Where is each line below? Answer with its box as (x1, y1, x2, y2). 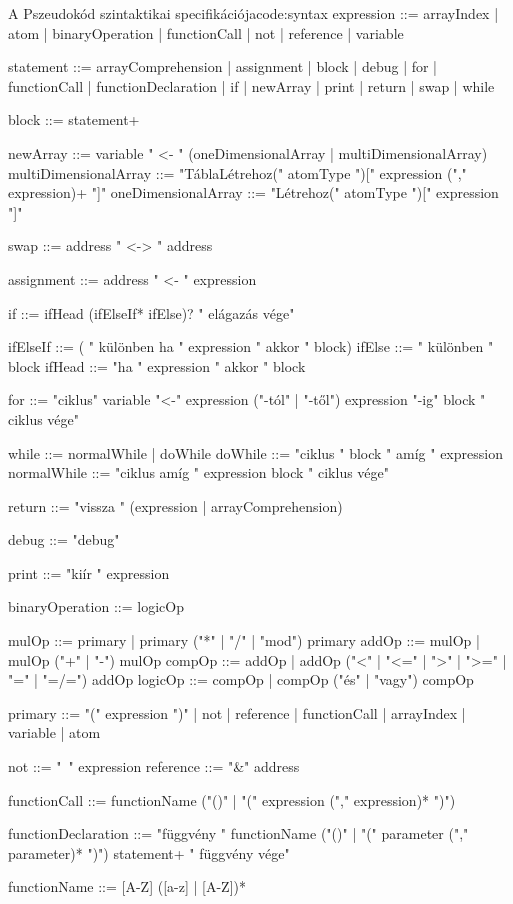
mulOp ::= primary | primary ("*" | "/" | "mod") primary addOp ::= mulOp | (8, 630, 480, 651)
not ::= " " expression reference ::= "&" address (8, 756, 300, 777)
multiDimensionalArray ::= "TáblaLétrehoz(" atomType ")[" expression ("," (8, 162, 467, 183)
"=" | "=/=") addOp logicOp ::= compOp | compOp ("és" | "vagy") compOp (8, 669, 474, 690)
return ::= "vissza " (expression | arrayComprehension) (8, 495, 343, 516)
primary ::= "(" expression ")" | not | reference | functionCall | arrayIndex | (8, 702, 466, 723)
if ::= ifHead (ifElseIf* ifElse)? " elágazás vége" (8, 302, 295, 323)
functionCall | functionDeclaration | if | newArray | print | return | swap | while (8, 75, 495, 96)
